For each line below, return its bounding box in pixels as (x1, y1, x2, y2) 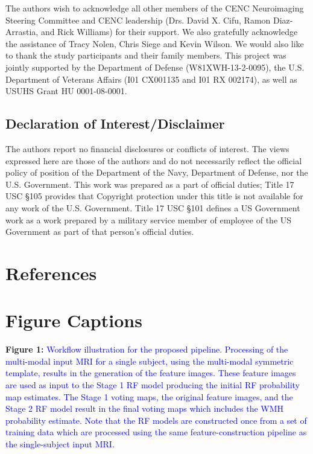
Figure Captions (5, 308, 142, 333)
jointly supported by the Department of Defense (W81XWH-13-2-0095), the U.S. (5, 60, 305, 73)
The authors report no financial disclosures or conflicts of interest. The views (5, 142, 289, 155)
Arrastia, (5, 25, 39, 38)
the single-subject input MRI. (5, 437, 115, 450)
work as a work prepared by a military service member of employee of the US (5, 213, 292, 226)
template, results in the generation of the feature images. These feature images (5, 366, 296, 379)
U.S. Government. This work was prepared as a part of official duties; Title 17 (5, 177, 294, 190)
